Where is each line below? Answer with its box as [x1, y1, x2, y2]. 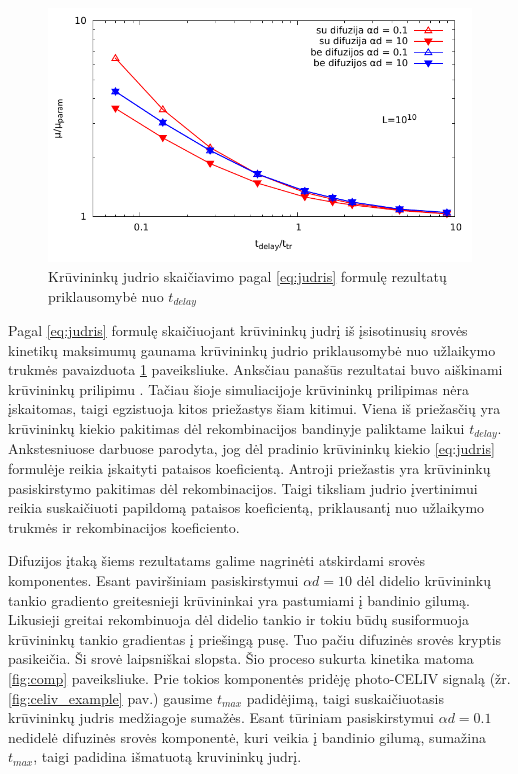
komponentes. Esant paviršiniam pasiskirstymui [8, 570, 299, 591]
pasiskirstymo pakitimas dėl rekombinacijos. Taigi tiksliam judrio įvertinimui [8, 477, 478, 498]
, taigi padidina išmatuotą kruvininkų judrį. [33, 746, 302, 767]
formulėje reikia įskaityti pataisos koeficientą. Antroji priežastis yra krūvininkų [8, 458, 491, 479]
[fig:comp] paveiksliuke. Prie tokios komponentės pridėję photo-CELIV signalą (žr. [8, 667, 511, 688]
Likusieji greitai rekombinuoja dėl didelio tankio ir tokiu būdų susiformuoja [8, 609, 470, 630]
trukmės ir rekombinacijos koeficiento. [8, 516, 240, 537]
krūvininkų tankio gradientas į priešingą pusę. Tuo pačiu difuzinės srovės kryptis [8, 628, 502, 649]
